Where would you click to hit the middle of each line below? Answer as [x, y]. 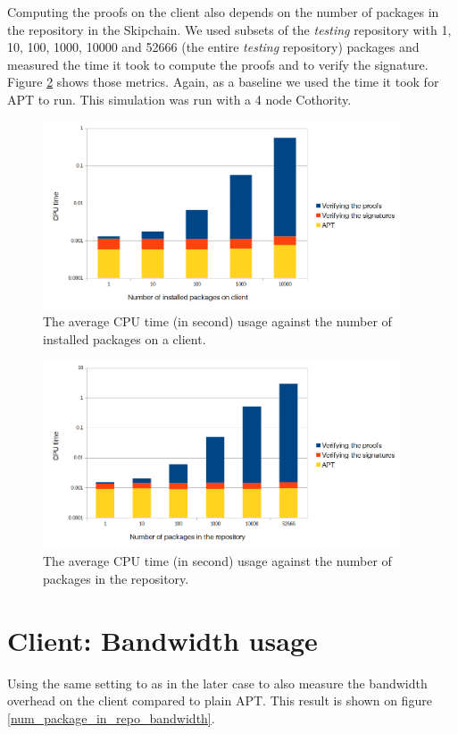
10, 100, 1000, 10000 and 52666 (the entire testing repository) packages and [213, 47]
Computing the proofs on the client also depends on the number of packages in [223, 12]
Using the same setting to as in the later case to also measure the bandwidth [217, 683]
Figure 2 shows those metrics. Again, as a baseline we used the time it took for [223, 82]
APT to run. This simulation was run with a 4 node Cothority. [179, 99]
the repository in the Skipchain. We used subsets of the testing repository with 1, [229, 29]
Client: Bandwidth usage [162, 640]
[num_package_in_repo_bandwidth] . [111, 717]
